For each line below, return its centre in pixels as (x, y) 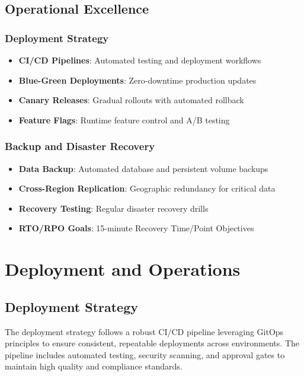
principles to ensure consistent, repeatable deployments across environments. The (152, 343)
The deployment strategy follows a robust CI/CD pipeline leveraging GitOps (144, 331)
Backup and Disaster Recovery (80, 146)
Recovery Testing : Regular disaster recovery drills (113, 208)
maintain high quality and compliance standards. (94, 366)
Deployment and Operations (123, 269)
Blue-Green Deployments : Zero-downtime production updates (137, 80)
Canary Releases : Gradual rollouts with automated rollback (131, 100)
